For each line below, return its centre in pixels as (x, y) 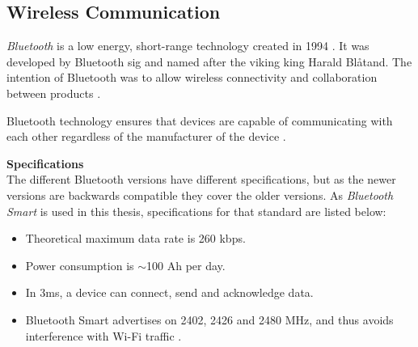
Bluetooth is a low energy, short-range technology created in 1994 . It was (188, 46)
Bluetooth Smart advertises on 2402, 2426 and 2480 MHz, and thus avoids (209, 319)
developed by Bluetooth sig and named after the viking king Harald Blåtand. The (209, 61)
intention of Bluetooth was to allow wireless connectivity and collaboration (192, 77)
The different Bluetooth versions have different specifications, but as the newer (201, 179)
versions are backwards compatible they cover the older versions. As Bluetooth (200, 195)
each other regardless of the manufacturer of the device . (146, 136)
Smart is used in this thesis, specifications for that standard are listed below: (196, 211)
